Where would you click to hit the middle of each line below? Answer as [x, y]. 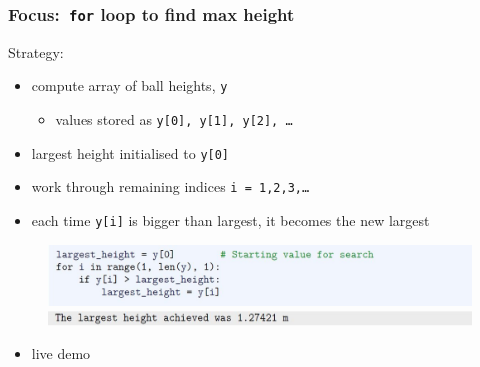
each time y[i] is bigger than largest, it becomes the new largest [230, 220]
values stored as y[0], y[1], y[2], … [174, 119]
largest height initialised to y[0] [130, 152]
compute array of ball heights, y [129, 85]
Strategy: [36, 51]
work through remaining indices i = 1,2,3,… [170, 186]
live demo [61, 353]
